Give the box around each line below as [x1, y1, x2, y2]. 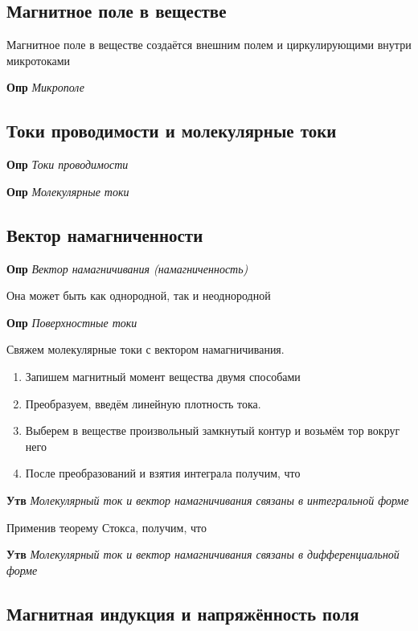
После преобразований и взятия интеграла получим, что [25, 465, 301, 481]
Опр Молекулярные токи [6, 182, 129, 199]
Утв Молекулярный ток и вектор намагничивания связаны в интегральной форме [6, 491, 409, 508]
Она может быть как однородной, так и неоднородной [6, 287, 271, 304]
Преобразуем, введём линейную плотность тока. [25, 395, 261, 412]
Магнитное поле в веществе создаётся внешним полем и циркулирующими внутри [6, 36, 412, 53]
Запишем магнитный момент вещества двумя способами [25, 367, 301, 384]
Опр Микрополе [6, 79, 84, 96]
